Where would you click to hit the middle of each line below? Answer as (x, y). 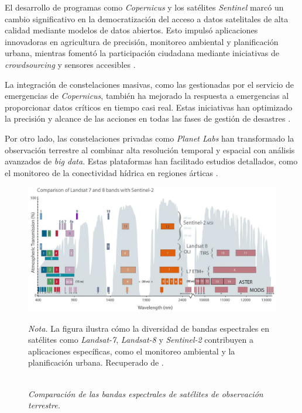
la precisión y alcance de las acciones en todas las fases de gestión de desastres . (148, 118)
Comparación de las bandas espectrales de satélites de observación (146, 393)
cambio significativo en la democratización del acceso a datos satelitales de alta (147, 18)
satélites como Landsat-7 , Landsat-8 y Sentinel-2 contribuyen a (141, 340)
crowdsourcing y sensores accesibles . (70, 64)
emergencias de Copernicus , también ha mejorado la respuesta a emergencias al (147, 96)
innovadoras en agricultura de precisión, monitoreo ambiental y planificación (142, 41)
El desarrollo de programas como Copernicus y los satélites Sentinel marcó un (144, 7)
